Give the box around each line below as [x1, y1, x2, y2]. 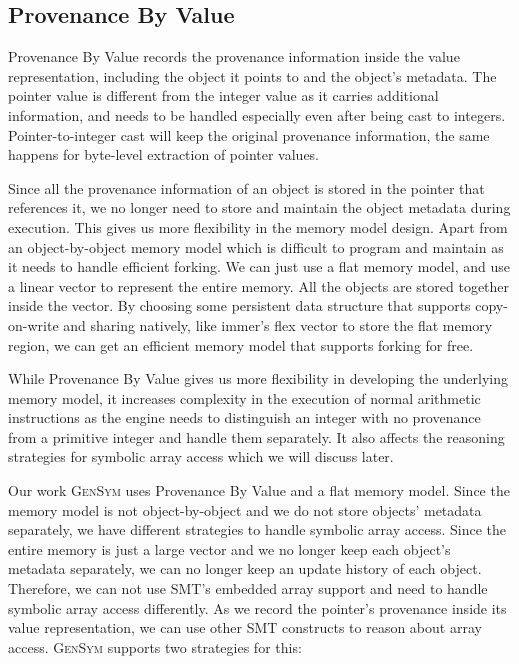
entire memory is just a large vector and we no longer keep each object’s [8, 538, 451, 559]
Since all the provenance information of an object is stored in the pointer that [8, 177, 485, 198]
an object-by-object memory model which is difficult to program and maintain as [8, 236, 504, 257]
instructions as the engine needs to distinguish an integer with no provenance [8, 407, 481, 428]
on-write [8, 314, 59, 335]
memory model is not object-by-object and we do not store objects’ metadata [8, 499, 482, 520]
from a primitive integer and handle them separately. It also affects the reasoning [8, 426, 505, 447]
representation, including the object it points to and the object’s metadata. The [8, 65, 497, 86]
